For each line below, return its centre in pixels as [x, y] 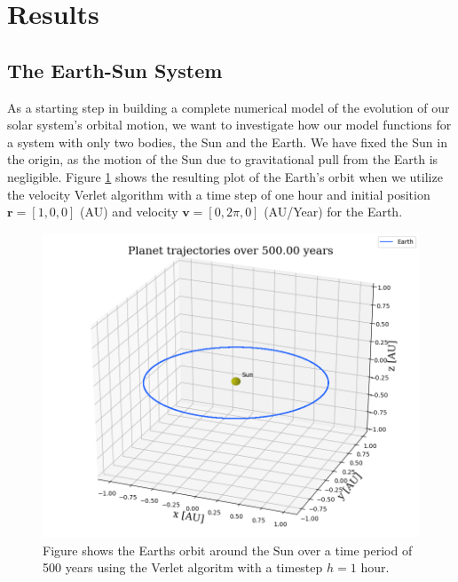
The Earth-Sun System [115, 70]
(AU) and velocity [129, 212]
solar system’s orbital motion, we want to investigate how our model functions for [229, 125]
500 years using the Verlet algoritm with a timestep [183, 567]
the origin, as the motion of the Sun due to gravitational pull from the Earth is [223, 159]
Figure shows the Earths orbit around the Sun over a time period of [228, 550]
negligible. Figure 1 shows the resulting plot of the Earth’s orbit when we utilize [225, 176]
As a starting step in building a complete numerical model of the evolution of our [229, 107]
